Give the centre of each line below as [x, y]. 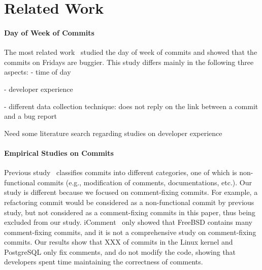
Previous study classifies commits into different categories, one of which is [121, 172]
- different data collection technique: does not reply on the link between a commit [131, 106]
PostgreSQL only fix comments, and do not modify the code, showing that [120, 251]
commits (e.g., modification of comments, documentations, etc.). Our [144, 182]
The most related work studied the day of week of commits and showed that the [131, 52]
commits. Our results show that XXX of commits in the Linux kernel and [119, 242]
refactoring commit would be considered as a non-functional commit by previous [129, 202]
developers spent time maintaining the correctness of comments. [104, 262]
